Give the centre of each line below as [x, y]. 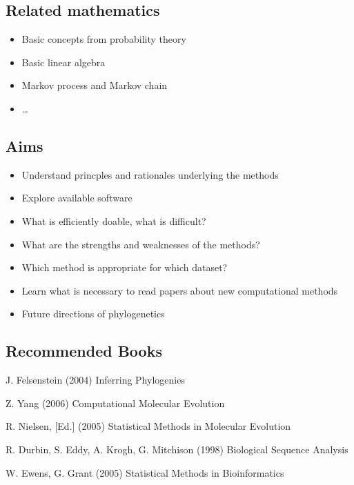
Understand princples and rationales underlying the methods [150, 174]
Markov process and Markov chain [95, 85]
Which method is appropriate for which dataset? [125, 267]
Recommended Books [84, 351]
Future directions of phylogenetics [93, 314]
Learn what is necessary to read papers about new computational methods [180, 290]
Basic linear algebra [63, 62]
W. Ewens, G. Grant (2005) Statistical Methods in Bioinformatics [145, 472]
